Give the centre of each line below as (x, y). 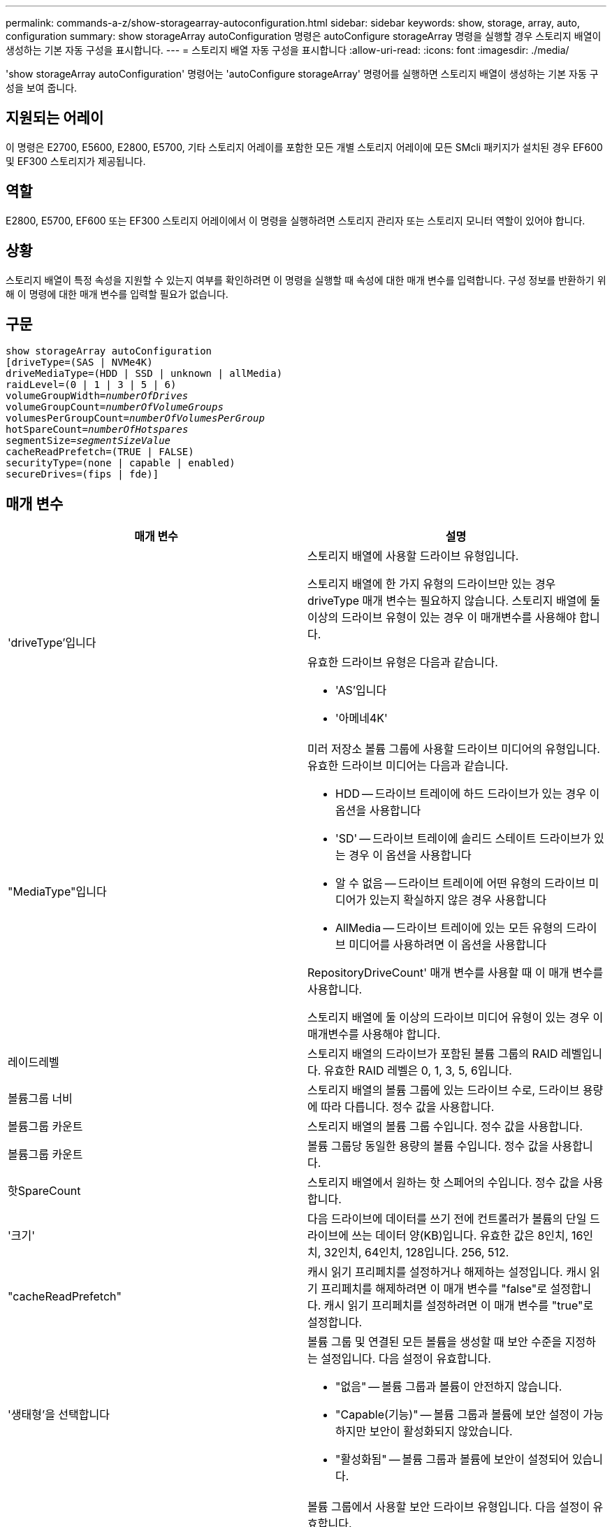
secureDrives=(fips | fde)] (82, 474)
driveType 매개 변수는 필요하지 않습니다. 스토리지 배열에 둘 (454, 601)
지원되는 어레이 (55, 118)
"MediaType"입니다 (57, 892)
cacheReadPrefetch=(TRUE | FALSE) (100, 452)
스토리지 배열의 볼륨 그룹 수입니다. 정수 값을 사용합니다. (445, 1127)
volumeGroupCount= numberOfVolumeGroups (115, 407)
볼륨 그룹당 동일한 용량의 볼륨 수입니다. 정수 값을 (428, 1146)
